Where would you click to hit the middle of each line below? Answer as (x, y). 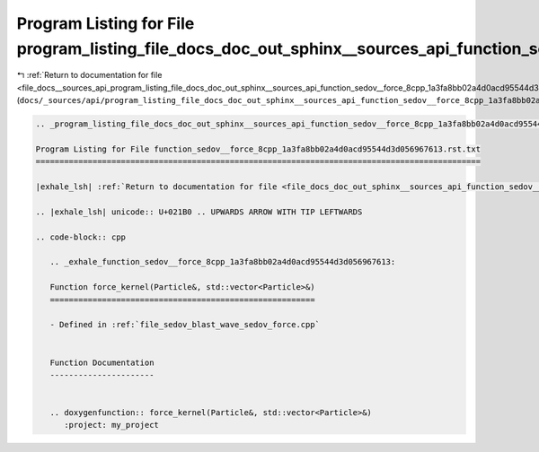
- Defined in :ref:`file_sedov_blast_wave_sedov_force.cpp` (185, 325)
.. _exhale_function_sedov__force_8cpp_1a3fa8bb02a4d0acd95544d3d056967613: (223, 262)
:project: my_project (111, 425)
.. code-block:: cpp (80, 237)
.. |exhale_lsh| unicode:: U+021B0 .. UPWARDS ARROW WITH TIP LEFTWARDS (199, 212)
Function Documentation (102, 362)
